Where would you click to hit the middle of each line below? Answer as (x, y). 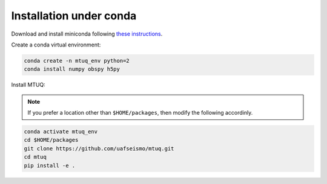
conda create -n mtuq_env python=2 (77, 61)
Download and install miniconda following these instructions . (87, 34)
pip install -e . (50, 165)
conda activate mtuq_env (61, 132)
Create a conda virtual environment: (56, 45)
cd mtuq (35, 157)
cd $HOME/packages (51, 140)
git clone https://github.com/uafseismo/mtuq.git (99, 148)
